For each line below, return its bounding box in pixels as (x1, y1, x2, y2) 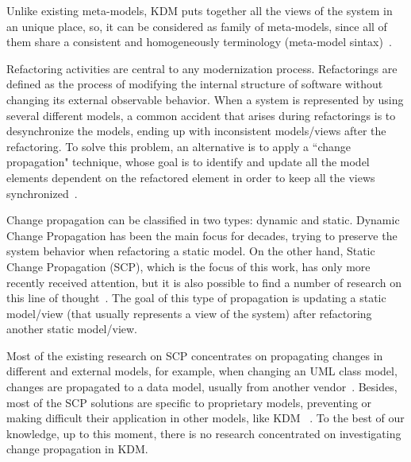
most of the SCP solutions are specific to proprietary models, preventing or (6, 394, 372, 410)
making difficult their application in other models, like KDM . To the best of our (6, 410, 405, 426)
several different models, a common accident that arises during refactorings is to (6, 107, 396, 123)
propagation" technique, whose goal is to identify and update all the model (6, 153, 370, 170)
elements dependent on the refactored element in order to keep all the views (6, 169, 375, 185)
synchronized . (6, 184, 78, 201)
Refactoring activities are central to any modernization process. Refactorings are (6, 60, 398, 76)
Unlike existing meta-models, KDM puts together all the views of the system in (6, 2, 393, 18)
